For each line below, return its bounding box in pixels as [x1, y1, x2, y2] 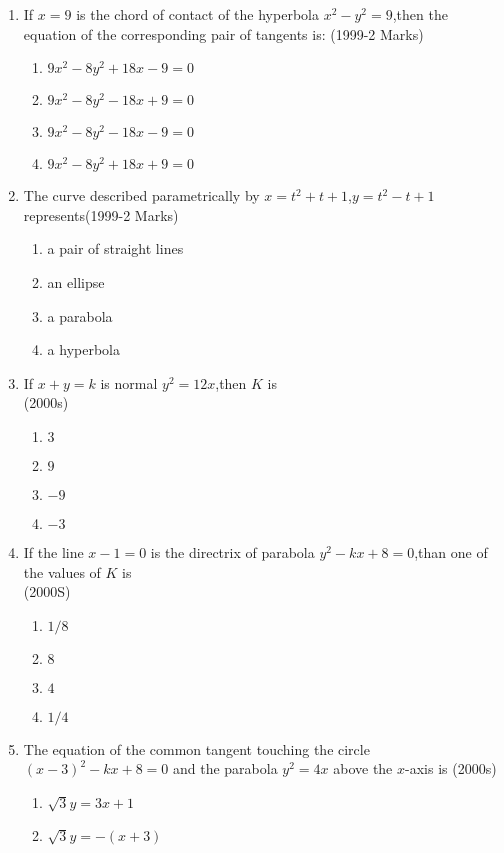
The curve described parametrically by [23, 185, 260, 206]
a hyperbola [47, 339, 120, 360]
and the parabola [172, 758, 278, 779]
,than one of [414, 541, 488, 562]
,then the [392, 4, 448, 24]
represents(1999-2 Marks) [23, 204, 179, 225]
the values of [23, 561, 101, 582]
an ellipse [47, 271, 105, 292]
